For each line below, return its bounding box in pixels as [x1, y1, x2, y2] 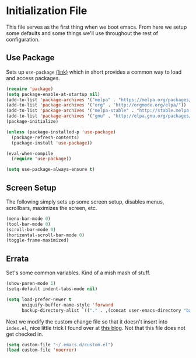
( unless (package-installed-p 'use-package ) [6, 129, 116, 135]
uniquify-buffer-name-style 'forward [21, 302, 114, 308]
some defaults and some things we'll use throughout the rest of [6, 29, 159, 36]
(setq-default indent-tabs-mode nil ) [6, 286, 98, 292]
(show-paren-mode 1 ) [6, 281, 57, 287]
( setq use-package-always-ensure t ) [6, 167, 95, 173]
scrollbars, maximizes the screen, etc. [6, 204, 97, 211]
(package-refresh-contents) [11, 135, 80, 140]
